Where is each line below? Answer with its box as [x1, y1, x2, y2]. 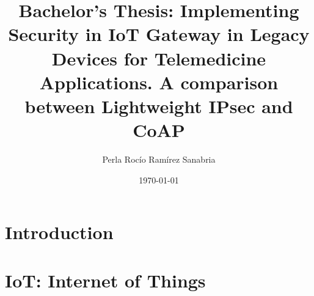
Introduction [5, 220, 114, 245]
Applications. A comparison [39, 69, 279, 94]
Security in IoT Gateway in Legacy [8, 21, 310, 46]
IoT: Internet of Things [5, 267, 206, 292]
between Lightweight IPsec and [24, 93, 293, 118]
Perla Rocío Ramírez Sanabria [102, 153, 216, 166]
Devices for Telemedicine [51, 45, 266, 70]
